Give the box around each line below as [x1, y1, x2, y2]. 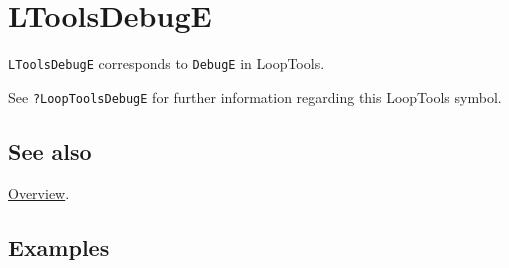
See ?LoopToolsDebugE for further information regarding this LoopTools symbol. [8, 86, 502, 107]
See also [8, 135, 92, 166]
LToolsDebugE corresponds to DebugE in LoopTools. [8, 53, 325, 74]
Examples [8, 231, 110, 262]
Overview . [8, 182, 70, 203]
